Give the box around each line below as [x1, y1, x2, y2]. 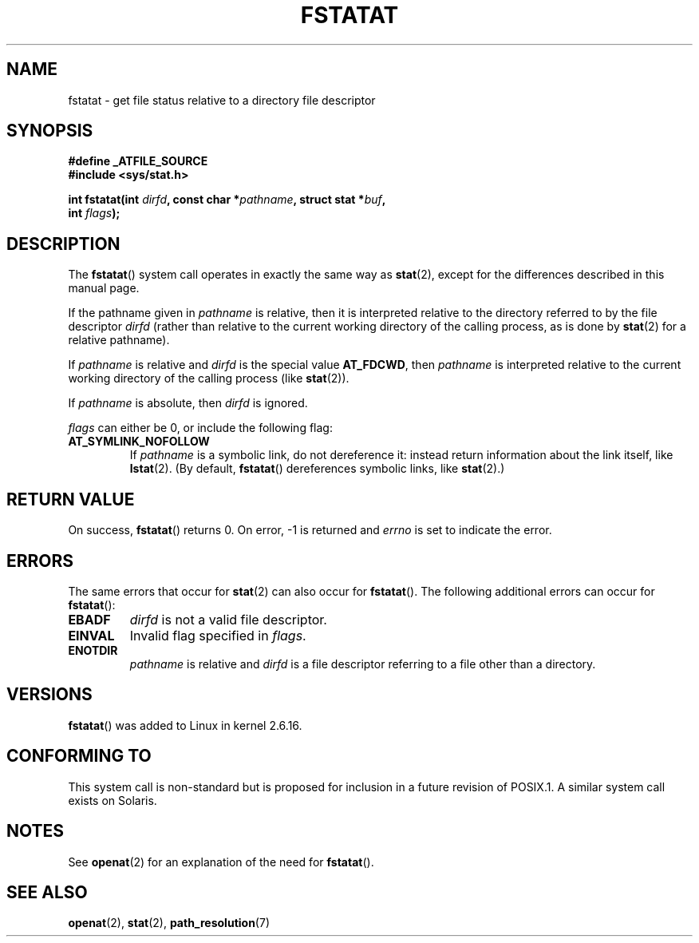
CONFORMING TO [6, 746, 152, 767]
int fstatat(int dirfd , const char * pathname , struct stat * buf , [68, 192, 386, 207]
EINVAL [68, 627, 115, 644]
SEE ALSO [6, 882, 88, 902]
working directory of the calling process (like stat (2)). [68, 371, 349, 386]
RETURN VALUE [6, 489, 135, 509]
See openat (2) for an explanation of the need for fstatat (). [68, 854, 374, 869]
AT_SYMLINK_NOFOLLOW [68, 434, 210, 449]
